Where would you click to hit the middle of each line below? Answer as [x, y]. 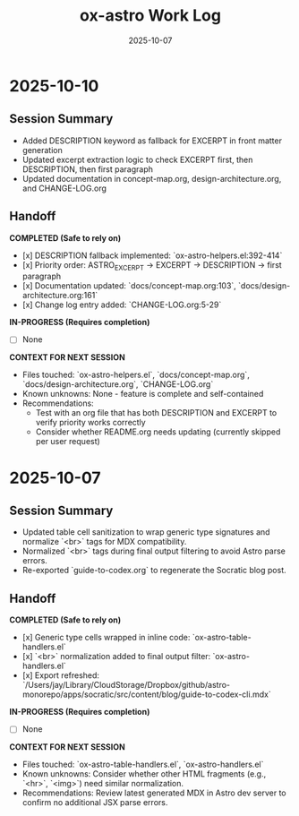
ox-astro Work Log [150, 16]
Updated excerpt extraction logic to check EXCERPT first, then [137, 159]
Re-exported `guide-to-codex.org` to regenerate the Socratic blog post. [154, 571]
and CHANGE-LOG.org [64, 188]
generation [42, 150]
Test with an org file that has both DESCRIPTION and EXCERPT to [156, 413]
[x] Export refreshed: [61, 675]
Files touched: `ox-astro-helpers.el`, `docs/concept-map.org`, [136, 375]
